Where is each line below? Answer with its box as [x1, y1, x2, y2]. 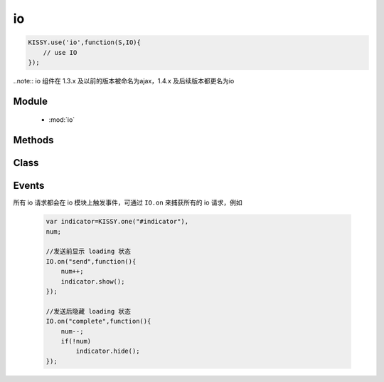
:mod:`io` [48, 115, 75, 124]
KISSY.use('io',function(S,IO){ [28, 38, 142, 46]
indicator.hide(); [75, 347, 140, 356]
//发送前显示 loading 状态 [46, 247, 132, 256]
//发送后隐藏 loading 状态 [46, 307, 132, 315]
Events [13, 180, 45, 192]
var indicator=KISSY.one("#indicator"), [46, 217, 188, 226]
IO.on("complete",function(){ [46, 317, 151, 326]
